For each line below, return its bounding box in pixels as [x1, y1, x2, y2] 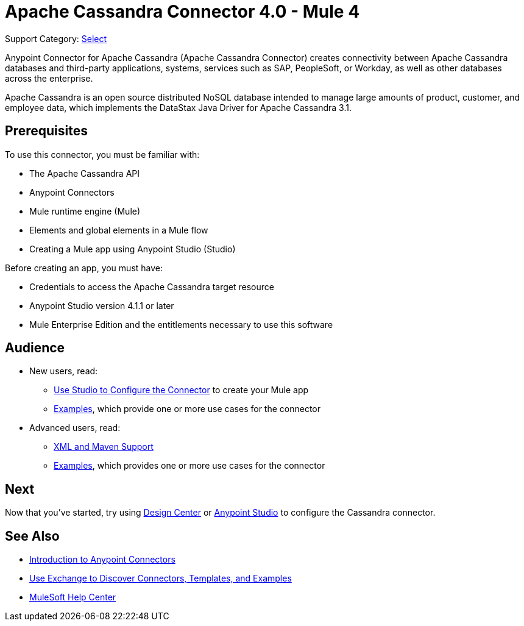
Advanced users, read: [29, 422, 121, 433]
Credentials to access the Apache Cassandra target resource [29, 281, 274, 292]
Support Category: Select [5, 33, 107, 44]
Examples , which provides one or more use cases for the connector [54, 460, 325, 471]
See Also [5, 528, 60, 544]
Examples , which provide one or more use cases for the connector [54, 404, 321, 414]
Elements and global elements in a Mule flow [29, 224, 208, 235]
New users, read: [29, 366, 98, 377]
